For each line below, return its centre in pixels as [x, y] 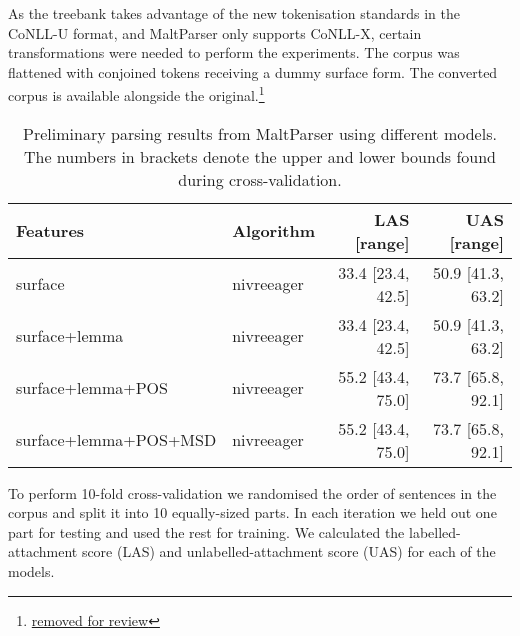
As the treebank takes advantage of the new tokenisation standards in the [234, 13]
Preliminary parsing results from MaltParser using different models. [260, 133]
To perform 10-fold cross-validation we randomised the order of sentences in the [252, 492]
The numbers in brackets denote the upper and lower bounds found [260, 156]
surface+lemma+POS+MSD [116, 440]
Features [50, 231]
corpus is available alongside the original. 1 [136, 94]
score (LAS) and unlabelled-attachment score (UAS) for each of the [288, 551]
